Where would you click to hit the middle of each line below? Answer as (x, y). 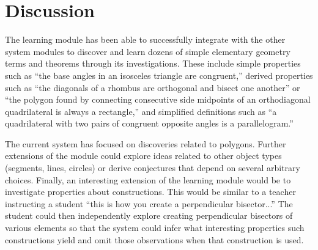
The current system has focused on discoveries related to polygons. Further (146, 143)
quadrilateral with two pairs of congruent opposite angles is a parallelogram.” (149, 123)
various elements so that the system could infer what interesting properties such (155, 228)
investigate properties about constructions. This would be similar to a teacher (150, 192)
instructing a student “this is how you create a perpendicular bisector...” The (149, 203)
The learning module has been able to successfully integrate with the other (145, 39)
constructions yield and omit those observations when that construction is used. (154, 239)
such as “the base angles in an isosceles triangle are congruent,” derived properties (159, 75)
